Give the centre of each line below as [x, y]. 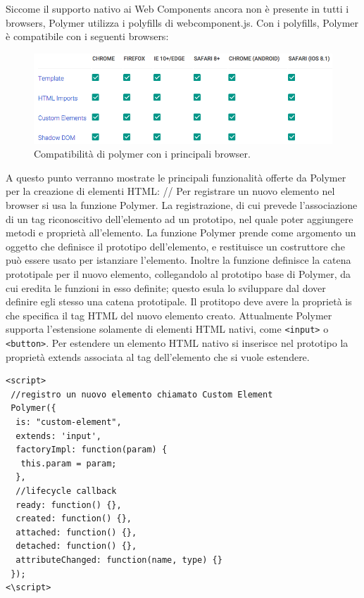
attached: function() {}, [76, 532]
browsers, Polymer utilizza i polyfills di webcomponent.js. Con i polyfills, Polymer [182, 22]
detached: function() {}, [76, 546]
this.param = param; [69, 463]
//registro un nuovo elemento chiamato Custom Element [142, 394]
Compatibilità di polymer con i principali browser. [142, 154]
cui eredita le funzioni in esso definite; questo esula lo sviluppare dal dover [166, 287]
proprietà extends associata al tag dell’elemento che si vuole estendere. [158, 356]
